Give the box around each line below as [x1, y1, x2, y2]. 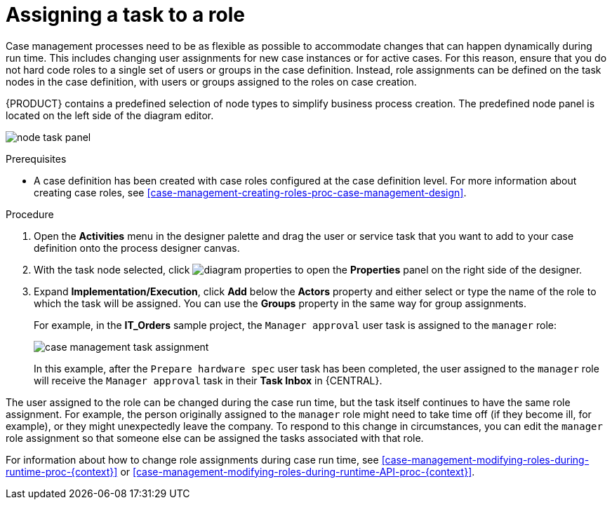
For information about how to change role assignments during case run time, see [6, 453, 379, 466]
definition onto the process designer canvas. [34, 241, 240, 254]
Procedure [6, 208, 54, 220]
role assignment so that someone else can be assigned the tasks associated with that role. [6, 431, 424, 444]
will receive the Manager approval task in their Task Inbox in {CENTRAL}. [34, 374, 382, 386]
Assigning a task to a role [6, 3, 245, 27]
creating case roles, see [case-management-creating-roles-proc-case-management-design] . [34, 186, 467, 198]
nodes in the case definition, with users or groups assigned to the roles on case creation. [6, 75, 417, 88]
